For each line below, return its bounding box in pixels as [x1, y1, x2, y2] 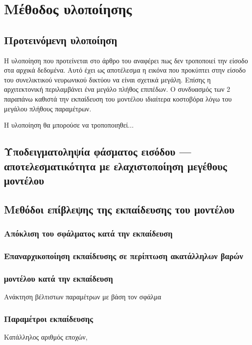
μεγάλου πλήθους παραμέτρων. [4, 103, 92, 113]
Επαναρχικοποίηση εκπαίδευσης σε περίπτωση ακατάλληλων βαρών [4, 249, 243, 262]
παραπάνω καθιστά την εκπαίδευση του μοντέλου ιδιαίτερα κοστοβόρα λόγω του [4, 93, 232, 104]
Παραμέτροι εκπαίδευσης [4, 312, 93, 324]
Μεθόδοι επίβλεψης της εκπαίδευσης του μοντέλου [4, 201, 235, 216]
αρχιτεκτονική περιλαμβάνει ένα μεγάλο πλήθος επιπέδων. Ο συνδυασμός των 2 [4, 84, 230, 94]
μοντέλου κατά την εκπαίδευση [4, 272, 113, 284]
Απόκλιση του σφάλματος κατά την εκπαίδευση [4, 227, 173, 239]
